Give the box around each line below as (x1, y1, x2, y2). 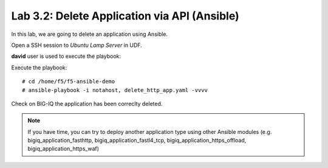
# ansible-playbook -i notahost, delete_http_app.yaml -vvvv (22, 86, 208, 94)
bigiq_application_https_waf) (27, 145, 100, 152)
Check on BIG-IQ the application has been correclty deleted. (11, 100, 163, 107)
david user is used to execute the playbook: (11, 52, 121, 60)
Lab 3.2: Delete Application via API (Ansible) (11, 9, 239, 23)
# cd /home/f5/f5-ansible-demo (22, 78, 115, 85)
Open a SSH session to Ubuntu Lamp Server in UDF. (11, 41, 142, 49)
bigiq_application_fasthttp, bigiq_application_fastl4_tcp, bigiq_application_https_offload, (27, 137, 247, 144)
